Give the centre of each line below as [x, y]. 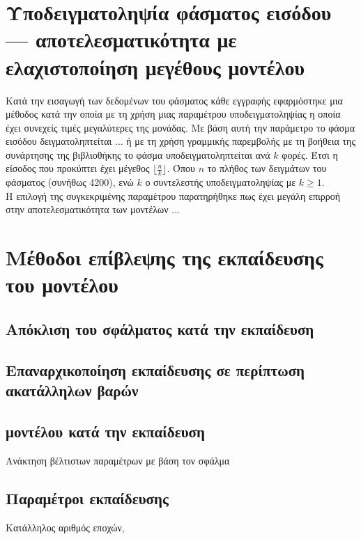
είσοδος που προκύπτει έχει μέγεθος [78, 168]
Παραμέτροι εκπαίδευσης [87, 498]
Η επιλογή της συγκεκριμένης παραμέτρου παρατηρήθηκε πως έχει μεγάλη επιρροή [173, 195]
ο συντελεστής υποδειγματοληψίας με [221, 182]
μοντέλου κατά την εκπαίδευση [105, 431]
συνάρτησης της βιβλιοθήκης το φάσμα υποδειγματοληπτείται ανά [138, 154]
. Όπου [181, 168]
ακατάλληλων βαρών [72, 390]
